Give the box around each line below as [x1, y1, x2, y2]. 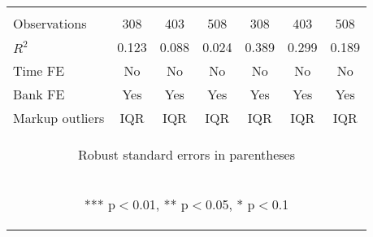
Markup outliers [13, 108, 105, 127]
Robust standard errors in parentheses [77, 145, 296, 164]
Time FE [13, 61, 65, 80]
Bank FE [13, 85, 65, 103]
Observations [13, 14, 87, 33]
